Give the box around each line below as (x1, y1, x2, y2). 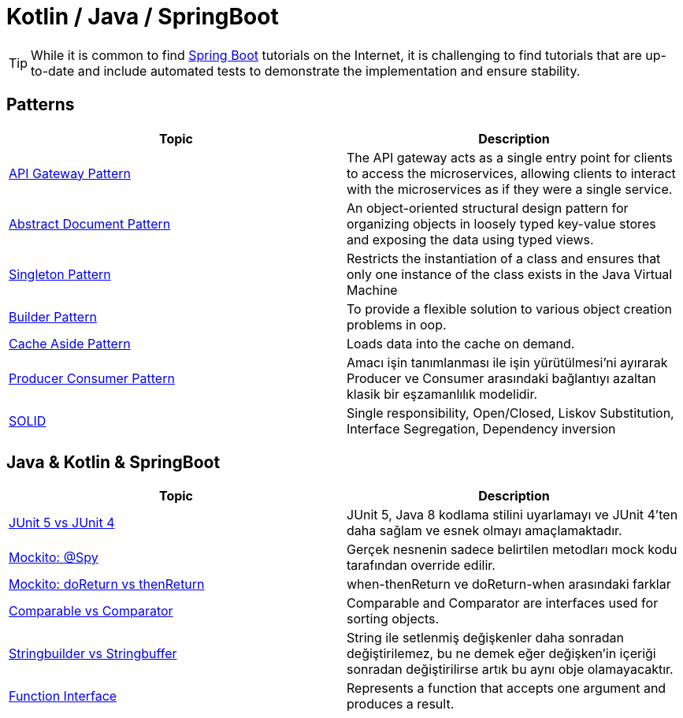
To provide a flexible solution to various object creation (347, 300, 673, 317)
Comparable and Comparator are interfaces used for (347, 595, 659, 612)
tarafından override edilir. (347, 557, 496, 574)
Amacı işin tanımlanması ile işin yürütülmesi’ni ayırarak (347, 354, 668, 370)
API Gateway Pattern (9, 165, 131, 181)
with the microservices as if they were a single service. (347, 180, 673, 197)
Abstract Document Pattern (9, 215, 171, 232)
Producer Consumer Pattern (9, 370, 175, 386)
